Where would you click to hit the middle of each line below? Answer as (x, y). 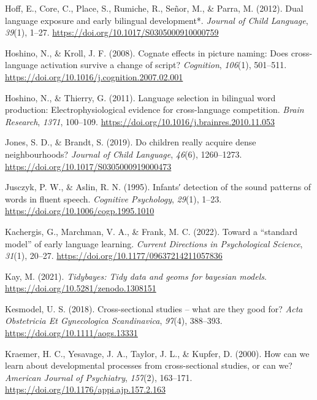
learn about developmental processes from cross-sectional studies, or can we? (149, 365)
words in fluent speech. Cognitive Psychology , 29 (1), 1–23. (113, 198)
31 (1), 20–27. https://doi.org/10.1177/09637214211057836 (114, 256)
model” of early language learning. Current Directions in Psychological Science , (154, 243)
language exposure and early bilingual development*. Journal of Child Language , (157, 20)
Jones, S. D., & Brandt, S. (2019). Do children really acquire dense (131, 142)
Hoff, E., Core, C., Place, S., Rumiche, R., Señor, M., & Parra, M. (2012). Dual (154, 8)
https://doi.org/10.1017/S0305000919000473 (88, 166)
